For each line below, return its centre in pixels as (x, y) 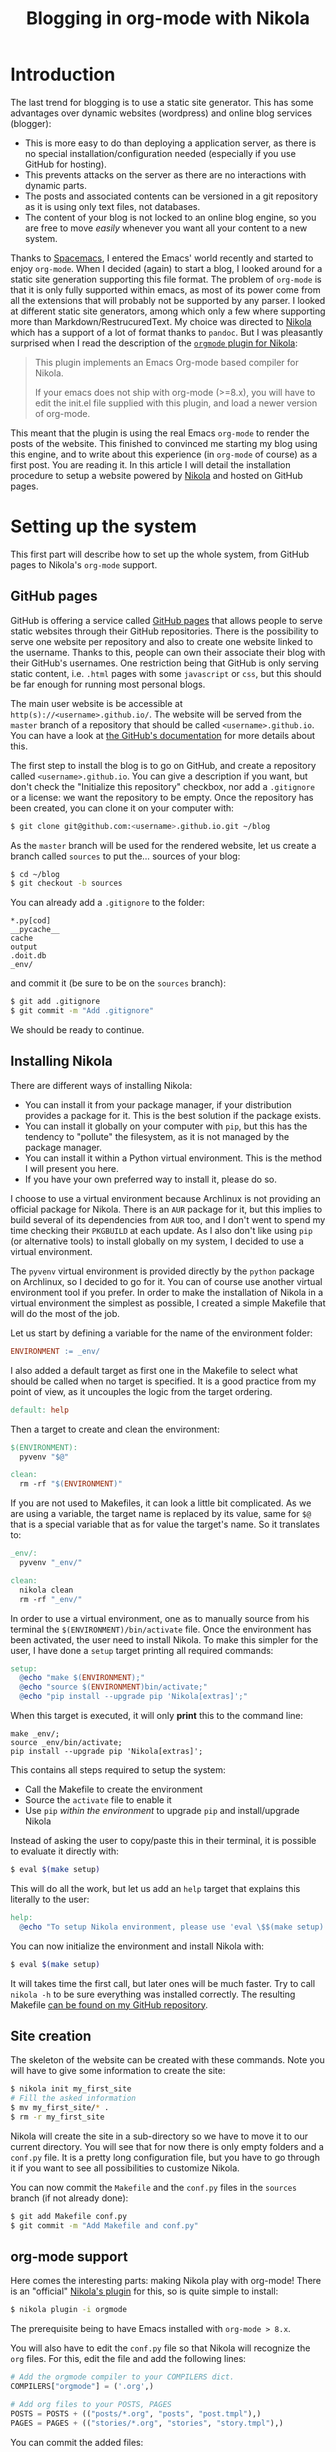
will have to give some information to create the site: (118, 2071)
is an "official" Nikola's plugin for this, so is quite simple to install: (144, 2291)
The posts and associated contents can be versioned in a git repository (171, 196)
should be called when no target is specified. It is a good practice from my (163, 1381)
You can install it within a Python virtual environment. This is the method (173, 1158)
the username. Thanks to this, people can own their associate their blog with (168, 652)
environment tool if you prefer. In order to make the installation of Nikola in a (167, 1292)
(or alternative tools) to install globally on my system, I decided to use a (157, 1241)
